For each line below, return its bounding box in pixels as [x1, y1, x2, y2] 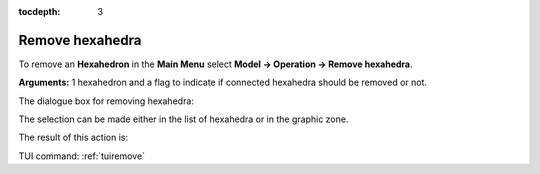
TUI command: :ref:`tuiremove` [18, 150, 145, 162]
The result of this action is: [18, 131, 129, 144]
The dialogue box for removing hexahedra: [18, 95, 195, 107]
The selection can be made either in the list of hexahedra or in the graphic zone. [18, 113, 349, 125]
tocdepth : [18, 6, 61, 17]
